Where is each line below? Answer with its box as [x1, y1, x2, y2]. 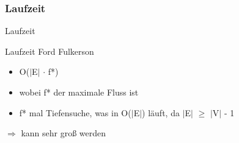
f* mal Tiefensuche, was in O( [19, 106, 131, 119]
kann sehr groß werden [21, 127, 106, 139]
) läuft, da [142, 106, 180, 119]
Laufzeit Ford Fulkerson [5, 44, 94, 57]
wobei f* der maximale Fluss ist [19, 86, 139, 98]
